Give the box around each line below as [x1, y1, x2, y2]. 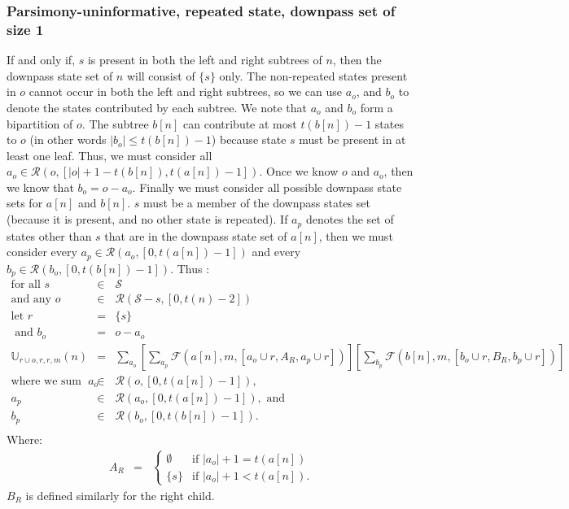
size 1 [7, 19, 44, 39]
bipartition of [7, 115, 73, 132]
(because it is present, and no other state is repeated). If [7, 211, 288, 228]
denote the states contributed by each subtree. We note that [7, 98, 307, 115]
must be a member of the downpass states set [143, 194, 370, 211]
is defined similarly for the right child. [25, 486, 215, 503]
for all [11, 279, 41, 291]
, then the [332, 51, 382, 68]
